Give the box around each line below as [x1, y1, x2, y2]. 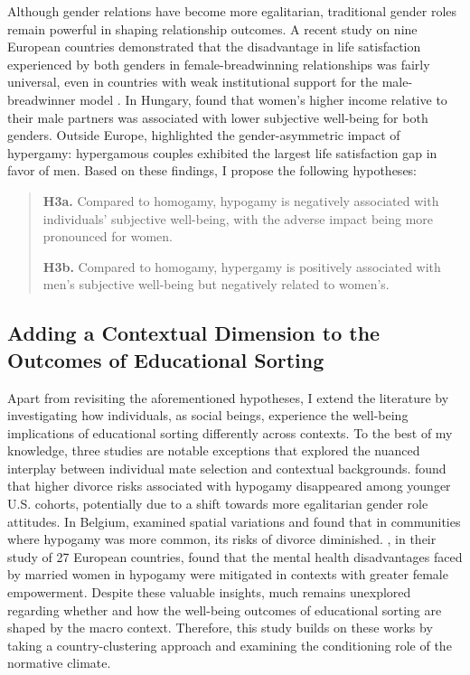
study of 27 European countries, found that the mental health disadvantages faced [7, 547, 463, 566]
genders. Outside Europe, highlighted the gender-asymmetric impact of [7, 126, 400, 145]
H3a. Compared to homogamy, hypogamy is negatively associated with [42, 191, 439, 210]
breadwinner [7, 89, 76, 108]
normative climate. [7, 653, 111, 672]
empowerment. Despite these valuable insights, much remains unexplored [7, 583, 411, 602]
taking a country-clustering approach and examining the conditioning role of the [7, 635, 452, 654]
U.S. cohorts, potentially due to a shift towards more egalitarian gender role [7, 494, 428, 513]
